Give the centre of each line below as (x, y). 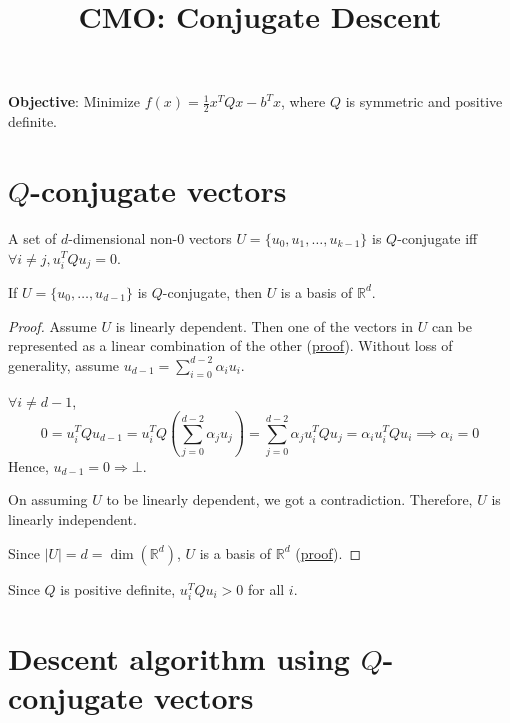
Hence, (28, 465)
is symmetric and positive (424, 101)
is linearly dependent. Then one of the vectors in (264, 325)
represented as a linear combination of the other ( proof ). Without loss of (230, 345)
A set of (32, 237)
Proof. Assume (52, 325)
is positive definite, (118, 588)
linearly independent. (72, 519)
